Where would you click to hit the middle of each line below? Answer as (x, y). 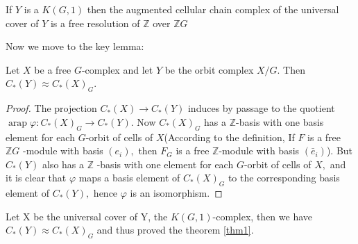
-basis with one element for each (165, 164)
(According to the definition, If (229, 137)
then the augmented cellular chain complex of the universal (213, 9)
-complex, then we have (263, 216)
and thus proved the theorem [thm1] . (175, 230)
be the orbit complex (209, 69)
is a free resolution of (95, 23)
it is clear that (36, 178)
